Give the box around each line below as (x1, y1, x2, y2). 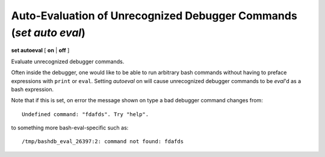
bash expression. (11, 85, 54, 93)
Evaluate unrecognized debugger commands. (11, 58, 125, 65)
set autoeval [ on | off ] (11, 47, 70, 54)
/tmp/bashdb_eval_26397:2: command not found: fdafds (22, 138, 184, 145)
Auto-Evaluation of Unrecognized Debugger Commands (11, 9, 297, 22)
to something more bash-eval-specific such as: (11, 124, 129, 132)
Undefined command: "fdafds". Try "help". (22, 111, 149, 117)
